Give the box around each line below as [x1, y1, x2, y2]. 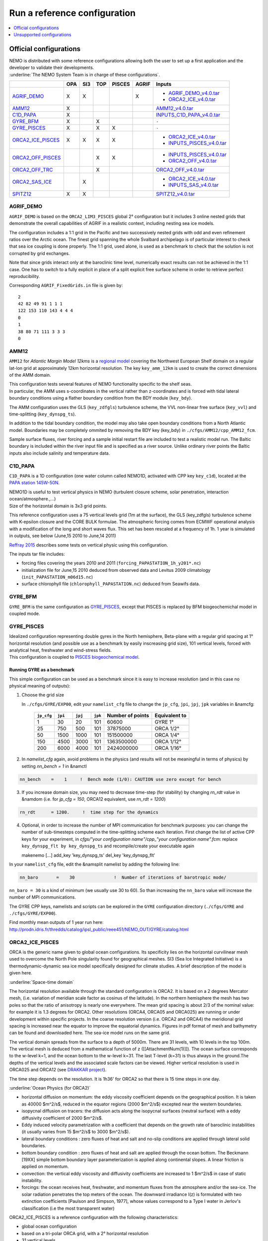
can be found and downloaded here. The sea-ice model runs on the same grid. [9, 1030, 171, 1036]
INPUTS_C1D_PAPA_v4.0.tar [156, 112, 220, 119]
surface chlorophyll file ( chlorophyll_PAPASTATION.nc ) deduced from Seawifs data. [21, 581, 201, 587]
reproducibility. [9, 273, 40, 279]
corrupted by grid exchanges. [9, 250, 70, 256]
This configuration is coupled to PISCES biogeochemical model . [9, 654, 140, 660]
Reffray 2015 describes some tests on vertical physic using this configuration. [9, 542, 168, 548]
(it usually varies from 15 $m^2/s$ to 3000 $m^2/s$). [21, 1129, 130, 1135]
